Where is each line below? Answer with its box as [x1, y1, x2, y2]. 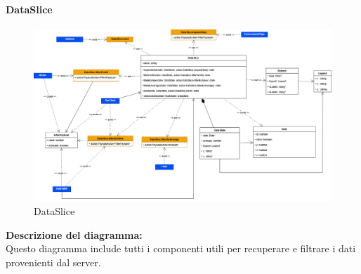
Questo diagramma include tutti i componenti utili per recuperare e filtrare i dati [6, 241, 356, 256]
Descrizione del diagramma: [6, 227, 143, 242]
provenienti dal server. [6, 254, 101, 269]
